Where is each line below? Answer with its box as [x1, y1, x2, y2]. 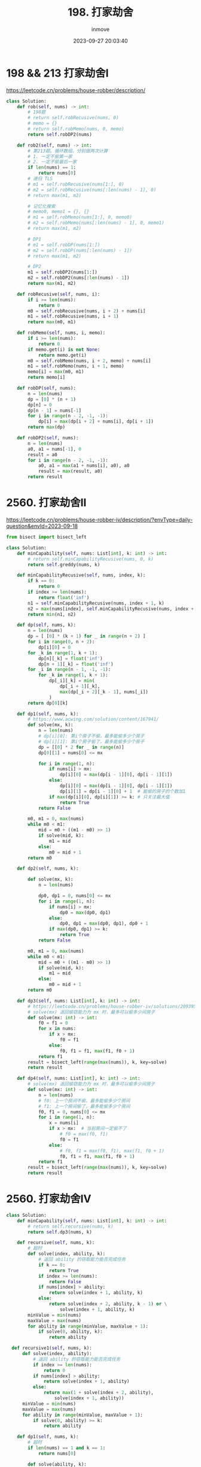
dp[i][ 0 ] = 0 [38, 644, 71, 650]
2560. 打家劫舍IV [6, 1192, 92, 1206]
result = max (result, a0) [38, 468, 103, 475]
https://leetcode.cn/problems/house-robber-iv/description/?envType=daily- [6, 516, 193, 523]
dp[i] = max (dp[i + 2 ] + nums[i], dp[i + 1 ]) [38, 418, 154, 425]
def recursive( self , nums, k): [17, 1240, 95, 1246]
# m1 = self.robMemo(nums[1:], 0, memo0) [28, 214, 133, 220]
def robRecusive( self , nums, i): [17, 291, 100, 297]
